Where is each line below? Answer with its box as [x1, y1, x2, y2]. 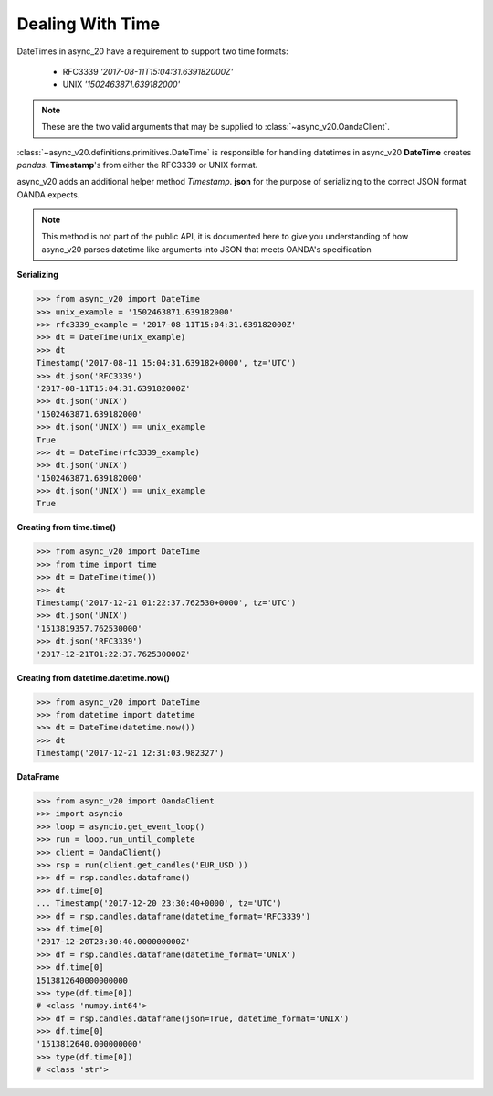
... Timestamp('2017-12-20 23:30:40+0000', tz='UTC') [36, 899, 282, 909]
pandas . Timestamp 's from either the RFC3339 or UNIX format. [16, 159, 258, 170]
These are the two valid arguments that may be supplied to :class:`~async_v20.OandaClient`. [41, 122, 390, 133]
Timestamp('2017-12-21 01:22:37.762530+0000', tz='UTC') [36, 598, 297, 608]
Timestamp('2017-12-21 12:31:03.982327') [36, 748, 225, 759]
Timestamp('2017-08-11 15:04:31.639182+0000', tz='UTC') [36, 357, 297, 368]
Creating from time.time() [16, 522, 117, 533]
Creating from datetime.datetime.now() [16, 672, 171, 683]
